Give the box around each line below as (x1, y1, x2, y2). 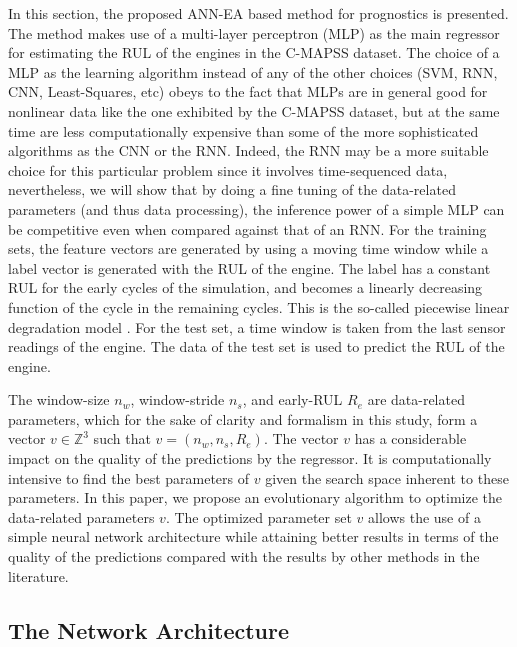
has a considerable (354, 428, 467, 449)
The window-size (8, 389, 110, 410)
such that (93, 428, 151, 449)
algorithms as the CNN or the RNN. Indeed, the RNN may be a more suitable (8, 140, 489, 161)
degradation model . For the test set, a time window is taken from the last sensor (8, 316, 506, 337)
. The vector (263, 428, 339, 449)
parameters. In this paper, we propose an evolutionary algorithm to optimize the (8, 487, 502, 508)
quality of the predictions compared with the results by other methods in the (8, 546, 480, 567)
